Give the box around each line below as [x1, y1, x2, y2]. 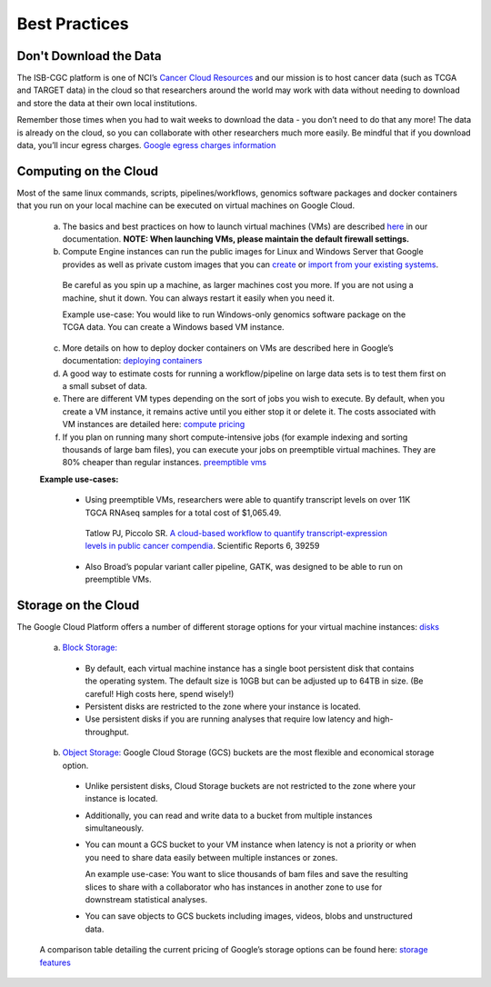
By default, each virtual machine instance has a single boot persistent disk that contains [85, 663, 415, 673]
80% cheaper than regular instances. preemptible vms [62, 457, 267, 468]
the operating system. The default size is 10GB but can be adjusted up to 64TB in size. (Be [85, 675, 424, 686]
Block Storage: [62, 642, 118, 653]
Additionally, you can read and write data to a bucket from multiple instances [85, 810, 373, 821]
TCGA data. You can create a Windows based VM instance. [62, 322, 286, 333]
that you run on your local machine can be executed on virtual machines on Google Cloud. [16, 200, 355, 211]
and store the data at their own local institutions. [16, 97, 197, 108]
